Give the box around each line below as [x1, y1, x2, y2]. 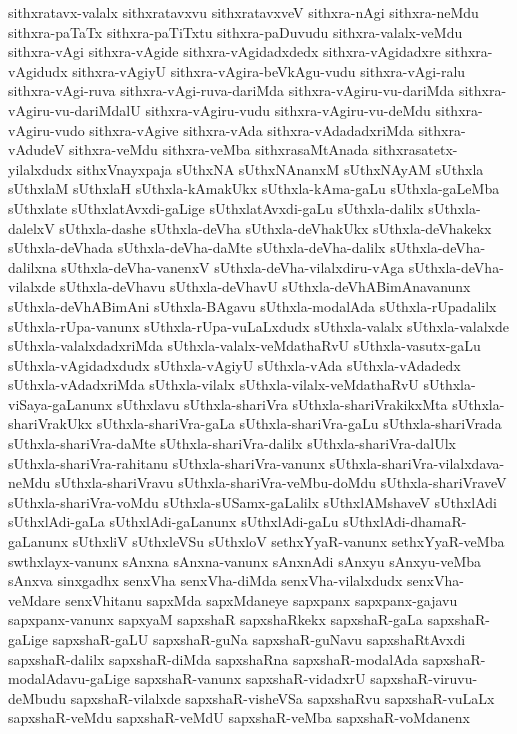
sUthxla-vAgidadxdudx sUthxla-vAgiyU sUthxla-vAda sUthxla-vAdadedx [8, 354, 461, 375]
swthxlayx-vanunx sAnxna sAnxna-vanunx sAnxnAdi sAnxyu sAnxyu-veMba [8, 550, 482, 571]
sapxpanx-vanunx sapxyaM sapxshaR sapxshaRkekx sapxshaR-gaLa [8, 609, 423, 630]
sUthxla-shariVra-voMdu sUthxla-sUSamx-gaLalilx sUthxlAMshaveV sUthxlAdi [8, 491, 497, 512]
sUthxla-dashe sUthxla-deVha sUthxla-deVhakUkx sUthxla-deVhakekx [59, 217, 492, 238]
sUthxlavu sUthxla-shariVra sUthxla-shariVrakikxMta [117, 393, 448, 414]
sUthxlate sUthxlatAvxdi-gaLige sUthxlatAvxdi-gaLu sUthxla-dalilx [8, 197, 424, 218]
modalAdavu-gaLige [8, 668, 130, 689]
